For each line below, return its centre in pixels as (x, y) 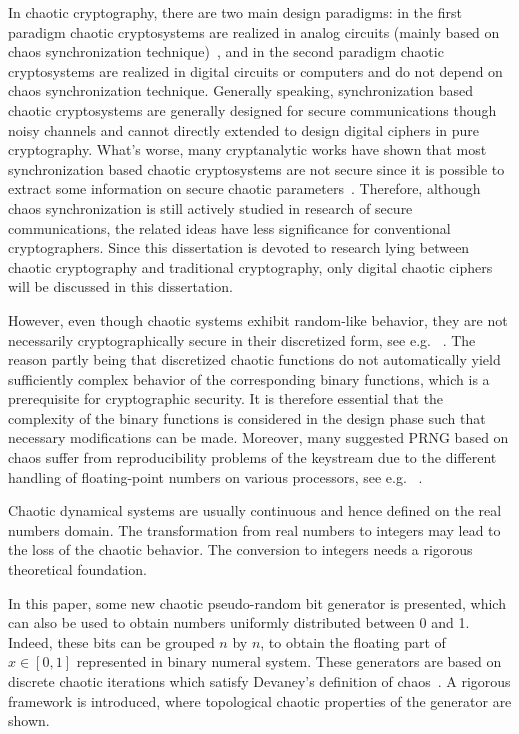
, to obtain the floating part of (353, 641)
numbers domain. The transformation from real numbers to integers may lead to (254, 529)
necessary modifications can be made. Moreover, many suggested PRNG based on (258, 437)
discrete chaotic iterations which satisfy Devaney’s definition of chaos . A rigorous (259, 681)
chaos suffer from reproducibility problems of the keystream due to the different (252, 457)
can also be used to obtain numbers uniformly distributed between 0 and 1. (239, 622)
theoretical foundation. (77, 569)
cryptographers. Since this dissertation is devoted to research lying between (239, 247)
